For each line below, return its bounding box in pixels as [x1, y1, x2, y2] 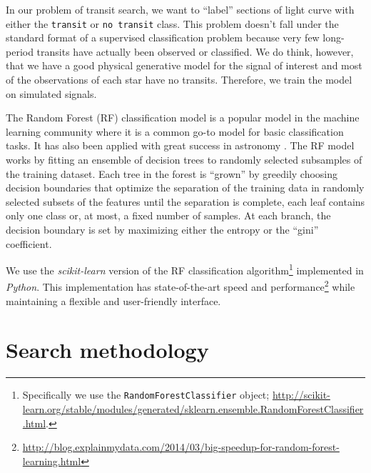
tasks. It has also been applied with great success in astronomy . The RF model [6, 138, 355, 153]
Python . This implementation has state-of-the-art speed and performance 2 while [6, 277, 355, 294]
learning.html [22, 453, 81, 468]
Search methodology [6, 335, 209, 364]
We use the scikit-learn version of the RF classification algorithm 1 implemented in [6, 261, 364, 277]
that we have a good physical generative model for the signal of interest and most [6, 58, 362, 73]
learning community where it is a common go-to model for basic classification [6, 124, 344, 139]
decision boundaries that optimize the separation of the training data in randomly [6, 180, 365, 195]
